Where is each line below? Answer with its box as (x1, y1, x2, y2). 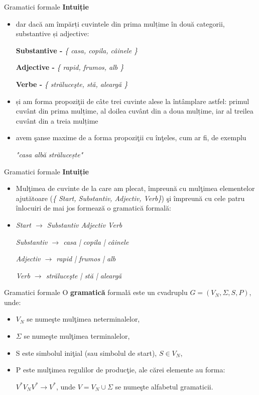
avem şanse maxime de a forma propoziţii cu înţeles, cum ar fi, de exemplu (16, 132, 246, 143)
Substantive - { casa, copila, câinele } (16, 45, 138, 55)
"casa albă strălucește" (16, 149, 83, 159)
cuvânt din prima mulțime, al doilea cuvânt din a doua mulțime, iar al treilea (16, 106, 253, 116)
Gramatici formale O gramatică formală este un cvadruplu (4, 287, 188, 298)
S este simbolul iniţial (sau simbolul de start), (16, 347, 157, 358)
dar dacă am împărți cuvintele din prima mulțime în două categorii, (16, 18, 225, 29)
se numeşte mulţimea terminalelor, (24, 331, 130, 341)
